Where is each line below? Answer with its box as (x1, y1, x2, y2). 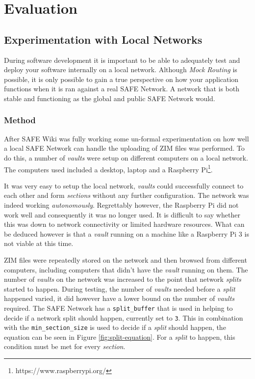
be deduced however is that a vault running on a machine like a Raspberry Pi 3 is (4, 228, 249, 239)
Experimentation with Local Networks (4, 31, 203, 47)
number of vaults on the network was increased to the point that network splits (4, 274, 241, 284)
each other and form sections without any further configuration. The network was (4, 190, 249, 200)
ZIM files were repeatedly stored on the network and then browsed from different (4, 254, 247, 265)
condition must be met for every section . (4, 341, 126, 352)
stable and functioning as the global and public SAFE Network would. (4, 93, 215, 103)
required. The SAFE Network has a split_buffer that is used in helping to (4, 302, 233, 313)
